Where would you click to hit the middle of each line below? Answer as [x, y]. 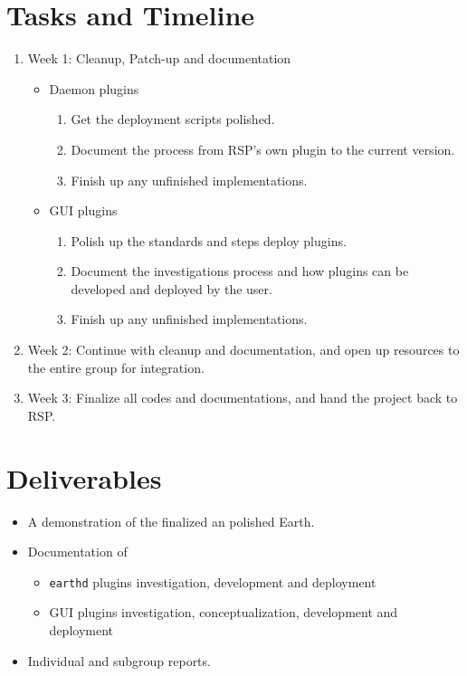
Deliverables [84, 477]
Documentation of [77, 552]
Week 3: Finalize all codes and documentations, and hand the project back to [243, 398]
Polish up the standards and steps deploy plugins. [209, 240]
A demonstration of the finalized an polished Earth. [171, 521]
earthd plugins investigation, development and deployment [213, 581]
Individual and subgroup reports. [119, 660]
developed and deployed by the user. [172, 288]
